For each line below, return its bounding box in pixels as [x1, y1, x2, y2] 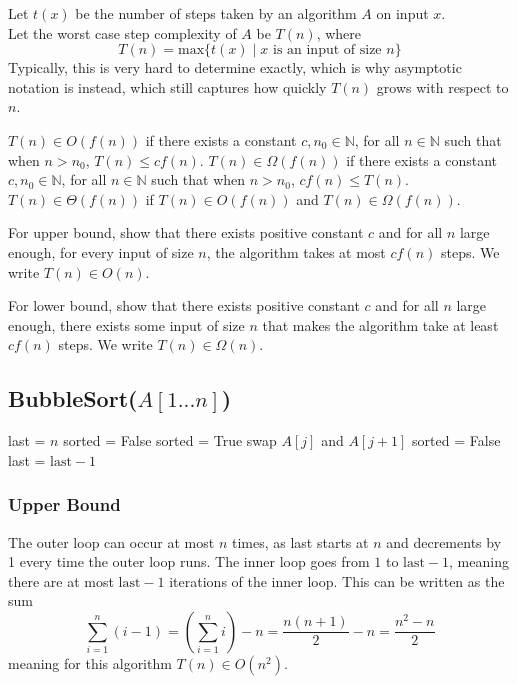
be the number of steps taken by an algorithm [75, 3, 357, 23]
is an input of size [272, 43, 382, 58]
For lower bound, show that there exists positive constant [8, 295, 360, 316]
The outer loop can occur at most [8, 531, 215, 552]
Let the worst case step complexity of [8, 22, 237, 43]
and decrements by [386, 531, 502, 552]
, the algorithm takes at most [206, 241, 386, 262]
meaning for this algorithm [8, 652, 172, 673]
